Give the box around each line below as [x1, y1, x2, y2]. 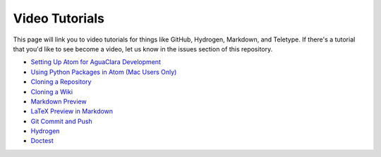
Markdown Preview [30, 97, 87, 106]
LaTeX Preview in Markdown [30, 107, 113, 115]
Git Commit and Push [30, 117, 92, 125]
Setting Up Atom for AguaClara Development [30, 58, 162, 66]
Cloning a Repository [30, 77, 92, 86]
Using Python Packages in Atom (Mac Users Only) [30, 68, 177, 76]
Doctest [30, 137, 54, 145]
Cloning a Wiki [30, 87, 73, 96]
